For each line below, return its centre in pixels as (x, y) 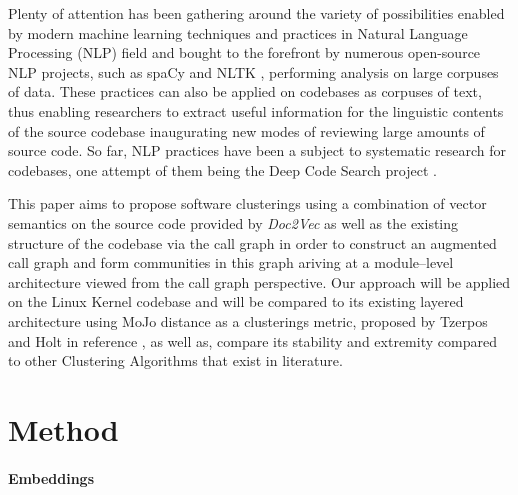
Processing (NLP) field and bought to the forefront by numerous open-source (244, 52)
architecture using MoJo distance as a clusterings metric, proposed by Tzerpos (248, 320)
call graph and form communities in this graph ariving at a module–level (231, 262)
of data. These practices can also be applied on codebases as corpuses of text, (245, 91)
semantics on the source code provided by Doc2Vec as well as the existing (233, 222)
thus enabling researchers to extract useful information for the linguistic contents (256, 110)
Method (63, 428)
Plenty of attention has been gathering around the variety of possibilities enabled (256, 13)
